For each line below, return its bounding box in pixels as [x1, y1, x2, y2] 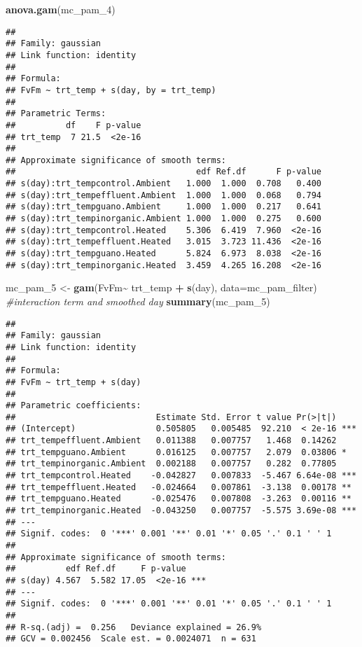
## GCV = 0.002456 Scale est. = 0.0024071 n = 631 [6, 634, 256, 644]
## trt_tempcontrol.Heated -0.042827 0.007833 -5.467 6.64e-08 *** [6, 471, 357, 481]
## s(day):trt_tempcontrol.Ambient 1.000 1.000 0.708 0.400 [6, 179, 322, 189]
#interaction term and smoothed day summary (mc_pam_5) [6, 293, 270, 308]
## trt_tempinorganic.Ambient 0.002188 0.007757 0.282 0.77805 [6, 459, 337, 469]
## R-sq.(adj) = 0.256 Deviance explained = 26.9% [6, 622, 262, 632]
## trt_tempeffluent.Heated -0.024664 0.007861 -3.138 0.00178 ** [6, 482, 351, 492]
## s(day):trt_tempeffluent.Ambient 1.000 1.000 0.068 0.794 [6, 190, 322, 200]
